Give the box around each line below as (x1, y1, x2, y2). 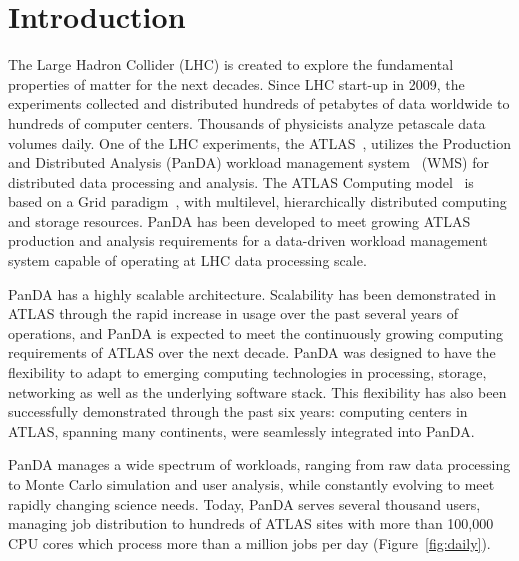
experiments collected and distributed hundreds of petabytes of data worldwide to (8, 93, 510, 114)
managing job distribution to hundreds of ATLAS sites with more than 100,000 (8, 513, 494, 534)
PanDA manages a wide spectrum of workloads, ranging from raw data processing (8, 454, 511, 475)
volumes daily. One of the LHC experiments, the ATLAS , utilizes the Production (8, 132, 511, 153)
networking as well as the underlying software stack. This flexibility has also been (8, 381, 507, 402)
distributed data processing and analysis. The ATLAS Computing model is (8, 171, 474, 192)
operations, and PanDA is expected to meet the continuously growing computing (8, 322, 503, 343)
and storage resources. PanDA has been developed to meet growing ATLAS (8, 210, 471, 231)
